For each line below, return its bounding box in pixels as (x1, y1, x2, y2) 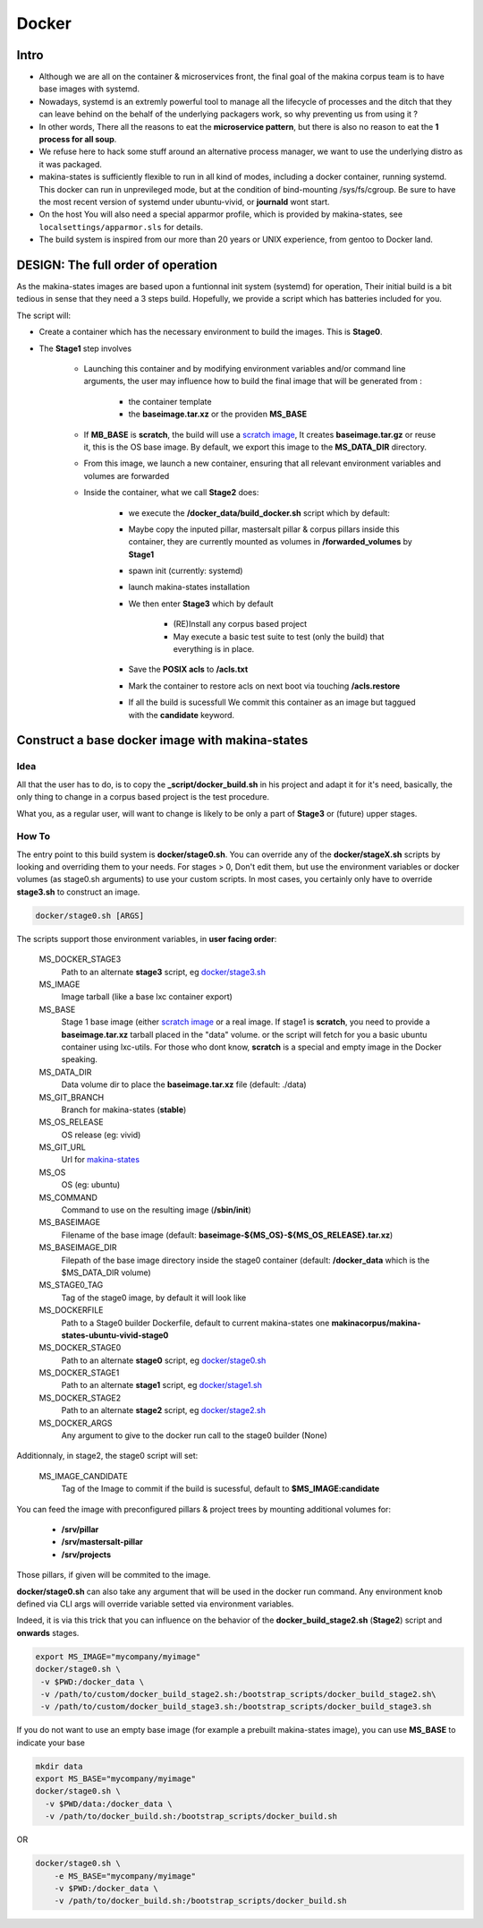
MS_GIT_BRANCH (38, 1092, 105, 1102)
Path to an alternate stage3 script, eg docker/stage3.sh (61, 966, 267, 977)
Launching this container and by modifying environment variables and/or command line (83, 364, 406, 373)
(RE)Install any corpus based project (173, 619, 308, 630)
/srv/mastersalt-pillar (61, 1537, 143, 1547)
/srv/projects (61, 1549, 112, 1560)
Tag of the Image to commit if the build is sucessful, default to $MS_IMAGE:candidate (61, 1483, 380, 1495)
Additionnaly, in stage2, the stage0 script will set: (16, 1451, 199, 1461)
